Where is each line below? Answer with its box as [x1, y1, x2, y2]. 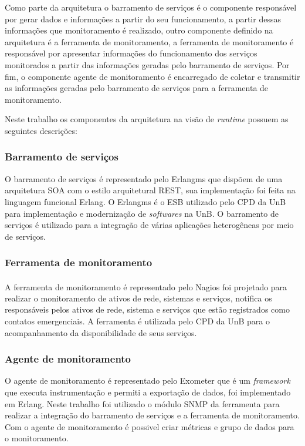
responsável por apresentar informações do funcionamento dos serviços [5, 47, 257, 59]
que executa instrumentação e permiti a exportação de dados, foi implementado [5, 385, 291, 398]
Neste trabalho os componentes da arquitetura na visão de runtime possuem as [5, 113, 289, 125]
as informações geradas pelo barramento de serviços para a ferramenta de [5, 82, 269, 94]
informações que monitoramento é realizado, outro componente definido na [5, 24, 273, 36]
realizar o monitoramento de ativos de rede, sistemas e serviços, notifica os [5, 291, 272, 304]
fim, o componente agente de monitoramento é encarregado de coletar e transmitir [5, 70, 300, 82]
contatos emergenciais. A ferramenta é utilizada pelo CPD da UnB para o [5, 314, 270, 327]
